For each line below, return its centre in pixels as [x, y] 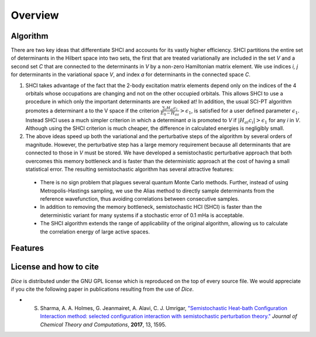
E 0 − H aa [170, 114]
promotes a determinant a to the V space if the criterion [92, 111]
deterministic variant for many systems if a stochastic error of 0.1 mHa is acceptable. [142, 215]
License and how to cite [55, 267]
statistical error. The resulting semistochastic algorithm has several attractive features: [130, 169]
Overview [35, 15]
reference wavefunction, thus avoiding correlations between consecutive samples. [140, 199]
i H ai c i [171, 109]
